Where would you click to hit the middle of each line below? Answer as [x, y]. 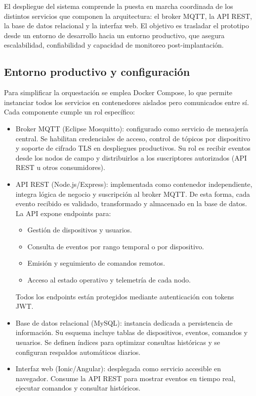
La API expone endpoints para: [63, 213]
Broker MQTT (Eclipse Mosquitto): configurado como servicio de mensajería [132, 128]
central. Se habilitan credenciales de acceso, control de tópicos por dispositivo [133, 138]
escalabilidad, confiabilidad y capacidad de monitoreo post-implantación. [114, 45]
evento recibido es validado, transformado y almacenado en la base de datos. [131, 203]
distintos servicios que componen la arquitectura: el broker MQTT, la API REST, [128, 16]
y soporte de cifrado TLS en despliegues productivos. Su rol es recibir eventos [133, 148]
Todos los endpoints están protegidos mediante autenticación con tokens [125, 296]
